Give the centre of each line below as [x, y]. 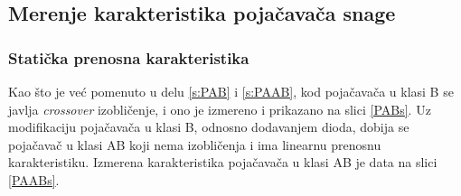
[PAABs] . [34, 179]
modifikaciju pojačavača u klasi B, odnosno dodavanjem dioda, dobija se [209, 127]
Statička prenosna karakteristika [129, 57]
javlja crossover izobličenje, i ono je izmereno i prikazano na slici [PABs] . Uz [220, 109]
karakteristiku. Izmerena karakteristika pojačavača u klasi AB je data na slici [223, 162]
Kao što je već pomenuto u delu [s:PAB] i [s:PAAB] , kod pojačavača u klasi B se [231, 91]
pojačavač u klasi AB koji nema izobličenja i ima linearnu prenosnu [195, 144]
